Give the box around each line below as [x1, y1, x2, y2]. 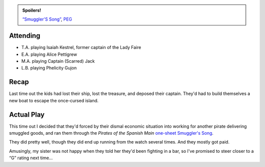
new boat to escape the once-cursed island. [9, 97, 99, 103]
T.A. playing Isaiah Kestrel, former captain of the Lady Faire [21, 45, 141, 50]
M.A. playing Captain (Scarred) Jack [21, 58, 95, 64]
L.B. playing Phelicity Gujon [21, 65, 77, 71]
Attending [9, 32, 40, 40]
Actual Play [9, 110, 45, 119]
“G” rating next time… [9, 155, 53, 161]
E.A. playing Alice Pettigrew [21, 51, 77, 57]
